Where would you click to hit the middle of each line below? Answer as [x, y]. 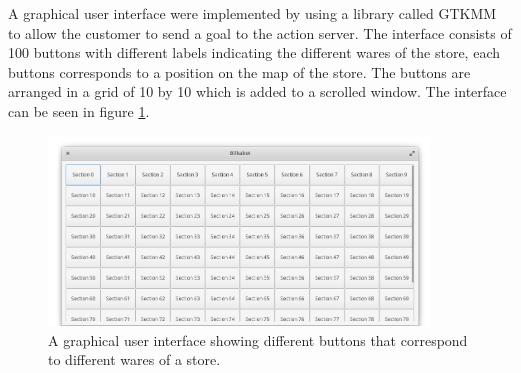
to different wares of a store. [134, 359]
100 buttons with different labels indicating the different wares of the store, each [254, 52]
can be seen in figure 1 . [79, 110]
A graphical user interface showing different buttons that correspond [258, 339]
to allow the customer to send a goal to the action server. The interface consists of [260, 32]
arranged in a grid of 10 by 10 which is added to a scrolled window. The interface [257, 91]
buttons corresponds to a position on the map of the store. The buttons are [239, 71]
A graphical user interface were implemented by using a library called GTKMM [252, 13]
